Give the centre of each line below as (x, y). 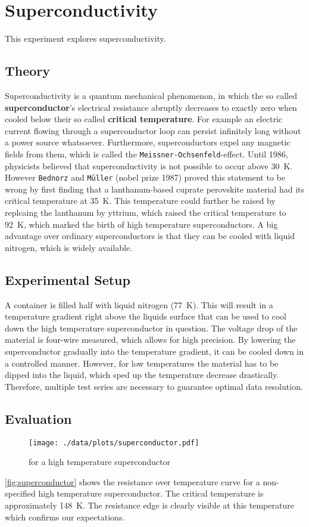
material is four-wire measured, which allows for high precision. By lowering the (150, 340)
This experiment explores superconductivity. (85, 38)
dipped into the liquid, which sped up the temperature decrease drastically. (142, 375)
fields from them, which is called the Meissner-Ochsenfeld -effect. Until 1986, (146, 154)
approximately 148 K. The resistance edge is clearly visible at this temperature (149, 505)
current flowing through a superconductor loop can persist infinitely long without (153, 130)
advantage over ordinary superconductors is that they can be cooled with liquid (150, 236)
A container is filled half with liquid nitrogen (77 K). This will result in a (139, 304)
